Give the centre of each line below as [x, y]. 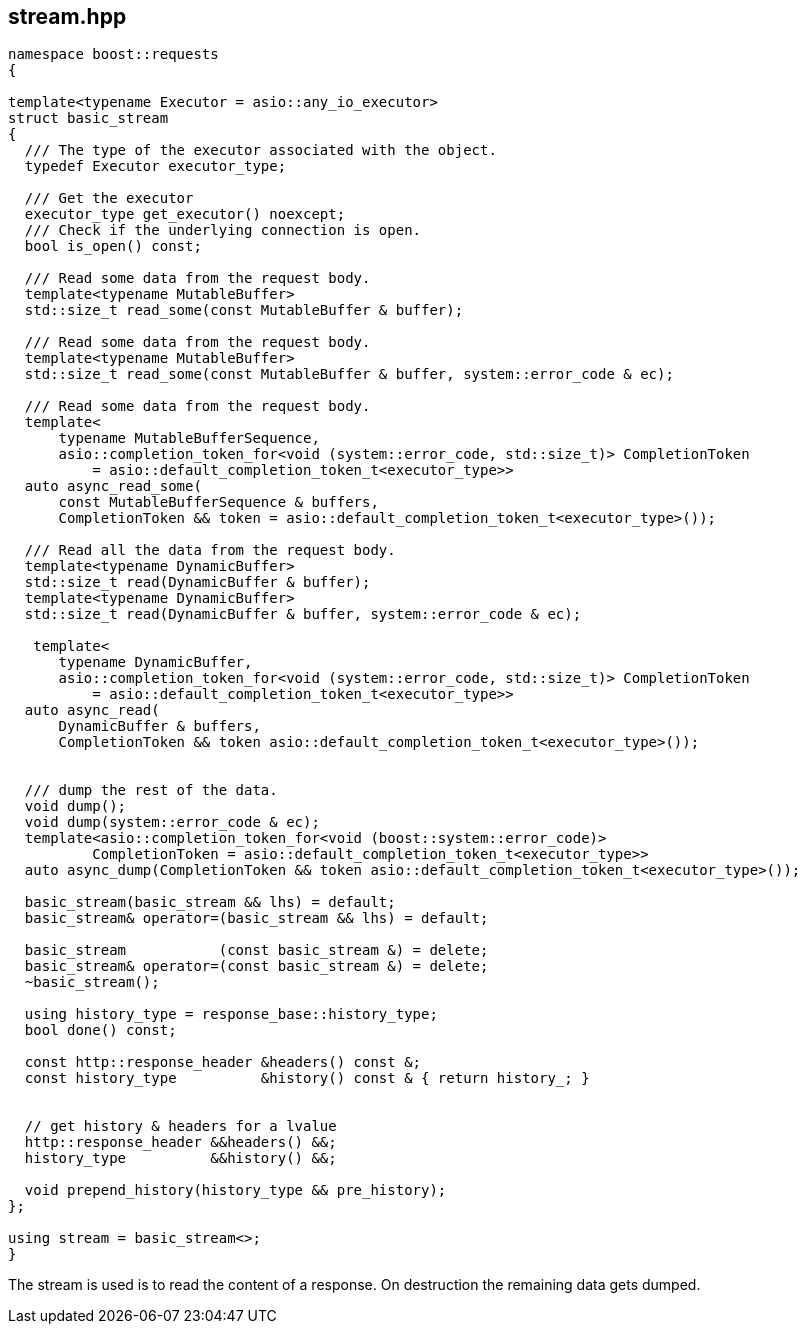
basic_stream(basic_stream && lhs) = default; [210, 902]
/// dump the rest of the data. [151, 790]
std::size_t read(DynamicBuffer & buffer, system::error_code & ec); [303, 614]
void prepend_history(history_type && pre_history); [235, 1190]
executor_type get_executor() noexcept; [185, 214]
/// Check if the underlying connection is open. [223, 230]
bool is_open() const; [113, 246]
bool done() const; [100, 1030]
